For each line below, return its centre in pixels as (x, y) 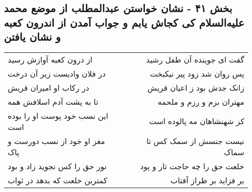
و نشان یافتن (32, 37)
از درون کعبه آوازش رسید (50, 59)
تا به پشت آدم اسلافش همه (53, 101)
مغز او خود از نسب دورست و (56, 141)
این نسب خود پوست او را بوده (58, 115)
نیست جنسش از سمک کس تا (195, 141)
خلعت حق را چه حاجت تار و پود (192, 166)
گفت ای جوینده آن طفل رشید (195, 59)
